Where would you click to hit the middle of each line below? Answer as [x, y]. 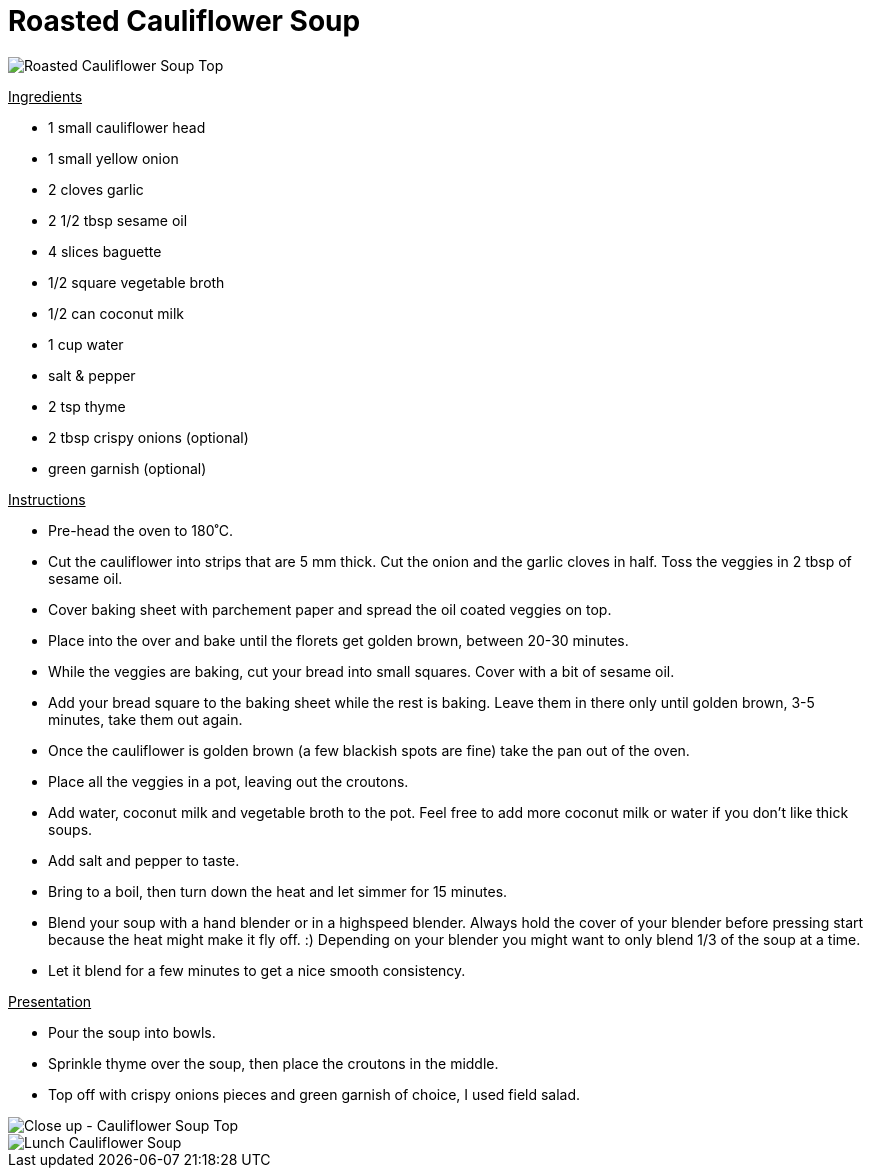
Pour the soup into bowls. [132, 1032]
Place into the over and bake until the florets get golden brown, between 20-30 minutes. [338, 640]
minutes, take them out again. [145, 719]
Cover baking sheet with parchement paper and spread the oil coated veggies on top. [330, 609]
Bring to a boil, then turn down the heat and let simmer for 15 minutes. [278, 891]
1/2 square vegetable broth [136, 282]
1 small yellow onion [113, 158]
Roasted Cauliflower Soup [184, 21]
